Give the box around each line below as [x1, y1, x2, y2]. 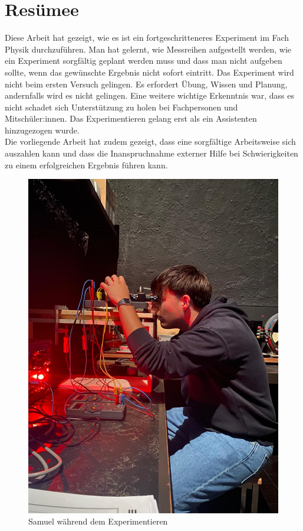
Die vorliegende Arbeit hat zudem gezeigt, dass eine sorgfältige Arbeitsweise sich [5, 135, 296, 148]
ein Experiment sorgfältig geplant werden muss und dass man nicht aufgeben [5, 54, 282, 67]
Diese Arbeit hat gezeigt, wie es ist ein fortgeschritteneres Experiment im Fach [5, 31, 289, 44]
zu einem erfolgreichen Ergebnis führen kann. [5, 158, 168, 171]
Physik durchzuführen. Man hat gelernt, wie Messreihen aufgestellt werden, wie [5, 43, 292, 55]
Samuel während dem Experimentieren [28, 515, 168, 527]
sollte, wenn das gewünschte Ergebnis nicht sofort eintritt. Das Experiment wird [5, 66, 294, 78]
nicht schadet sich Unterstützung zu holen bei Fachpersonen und [5, 100, 238, 113]
